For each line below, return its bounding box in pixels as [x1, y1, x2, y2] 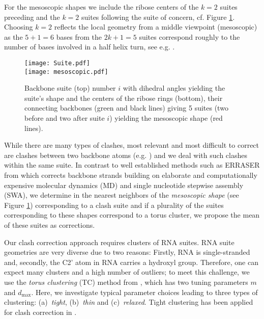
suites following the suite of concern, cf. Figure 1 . [81, 11, 235, 22]
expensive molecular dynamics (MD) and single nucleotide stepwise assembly [4, 179, 244, 190]
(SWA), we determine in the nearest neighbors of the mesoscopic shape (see [4, 190, 239, 200]
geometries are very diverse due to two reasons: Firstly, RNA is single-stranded [4, 247, 250, 257]
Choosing [4, 21, 33, 32]
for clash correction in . [4, 306, 77, 317]
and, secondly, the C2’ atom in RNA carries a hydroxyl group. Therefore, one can [4, 256, 258, 267]
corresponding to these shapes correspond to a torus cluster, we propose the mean [4, 209, 260, 220]
